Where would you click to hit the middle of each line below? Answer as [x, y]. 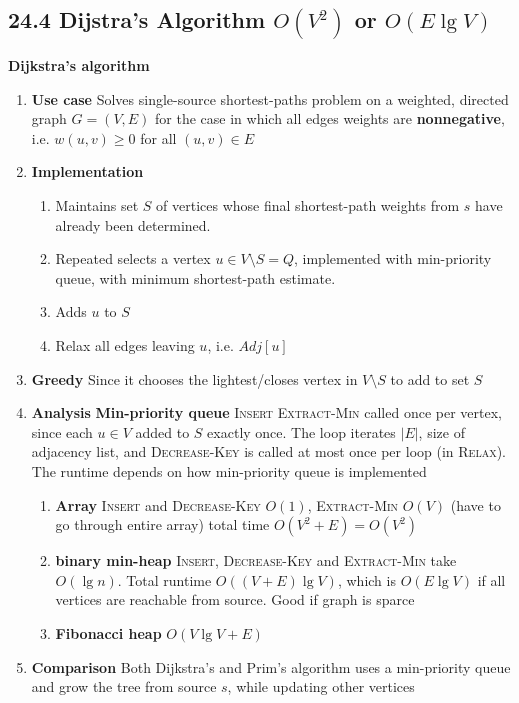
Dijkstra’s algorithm [79, 65]
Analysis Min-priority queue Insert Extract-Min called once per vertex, [266, 412]
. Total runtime [164, 579]
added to [162, 431]
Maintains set [97, 205]
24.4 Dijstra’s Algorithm [137, 19]
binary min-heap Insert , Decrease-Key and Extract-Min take [256, 560]
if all [491, 579]
